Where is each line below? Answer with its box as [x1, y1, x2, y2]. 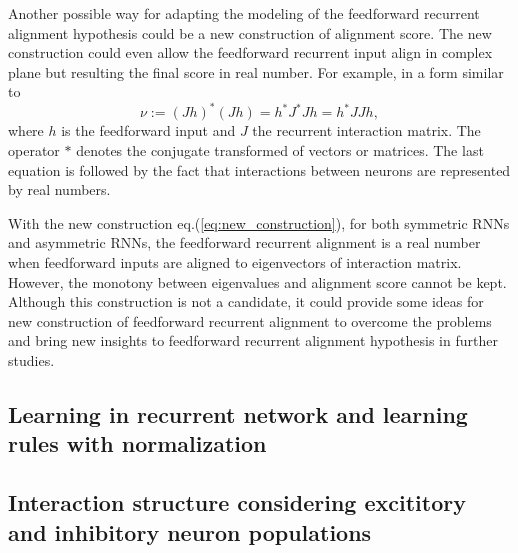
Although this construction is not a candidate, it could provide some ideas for [8, 291, 484, 312]
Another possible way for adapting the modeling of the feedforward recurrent [8, 3, 480, 23]
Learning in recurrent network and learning [8, 398, 468, 429]
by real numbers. [8, 179, 111, 200]
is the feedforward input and [61, 120, 236, 141]
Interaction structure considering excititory [8, 487, 466, 518]
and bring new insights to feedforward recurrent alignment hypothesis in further [8, 330, 498, 351]
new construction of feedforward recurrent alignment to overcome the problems [8, 310, 492, 331]
